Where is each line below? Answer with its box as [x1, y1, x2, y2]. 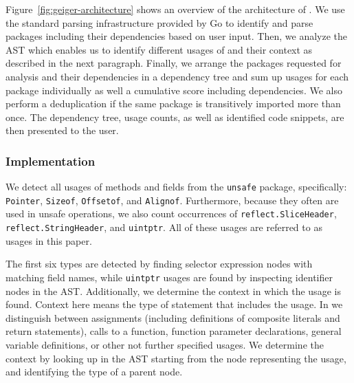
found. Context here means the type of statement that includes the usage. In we [5, 297, 343, 311]
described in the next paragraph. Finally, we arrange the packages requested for [5, 56, 342, 70]
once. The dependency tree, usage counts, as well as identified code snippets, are [5, 109, 344, 124]
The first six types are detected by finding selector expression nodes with [5, 256, 313, 271]
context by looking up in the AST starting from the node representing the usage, [5, 351, 346, 365]
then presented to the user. [5, 123, 119, 138]
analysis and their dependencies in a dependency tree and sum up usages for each [5, 69, 349, 83]
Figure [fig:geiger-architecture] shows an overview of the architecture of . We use [5, 2, 345, 16]
